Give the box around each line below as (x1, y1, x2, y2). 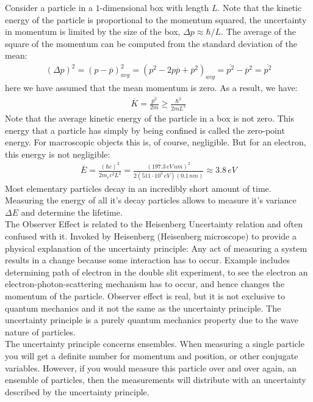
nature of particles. (5, 325, 76, 338)
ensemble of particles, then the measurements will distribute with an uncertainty (5, 373, 306, 386)
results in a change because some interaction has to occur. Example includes (5, 254, 290, 266)
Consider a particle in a (5, 1, 93, 13)
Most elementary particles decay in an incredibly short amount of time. (5, 181, 272, 194)
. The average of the (221, 25, 297, 38)
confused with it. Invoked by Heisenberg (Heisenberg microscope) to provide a (5, 229, 297, 242)
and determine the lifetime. (21, 205, 123, 218)
